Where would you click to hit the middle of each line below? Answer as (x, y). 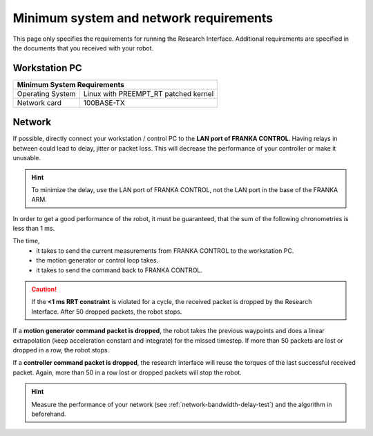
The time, (26, 241)
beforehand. (49, 414)
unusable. (27, 158)
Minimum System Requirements (70, 84)
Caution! (44, 290)
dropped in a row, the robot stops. (61, 350)
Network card (39, 102)
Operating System (46, 93)
